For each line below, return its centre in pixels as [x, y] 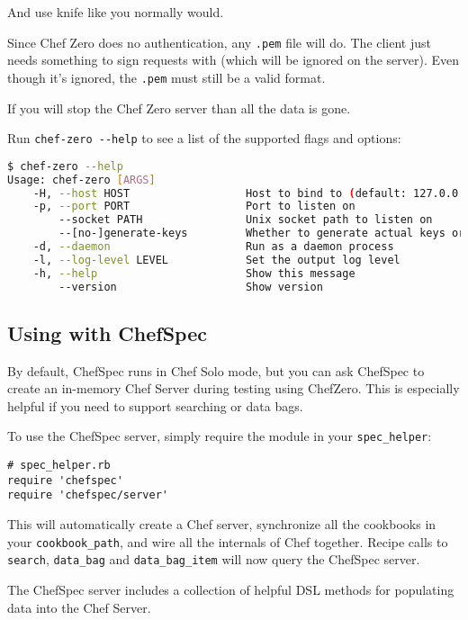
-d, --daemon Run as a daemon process [213, 247]
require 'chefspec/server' [88, 495]
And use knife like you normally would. [116, 12]
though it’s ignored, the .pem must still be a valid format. [166, 77]
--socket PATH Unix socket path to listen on [246, 220]
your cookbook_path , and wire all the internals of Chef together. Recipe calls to [228, 541]
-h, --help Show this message [194, 273]
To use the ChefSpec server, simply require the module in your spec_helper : [220, 436]
